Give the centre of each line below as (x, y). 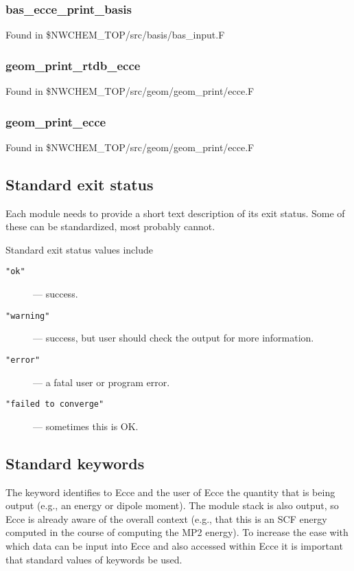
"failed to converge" (55, 404)
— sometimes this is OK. (86, 426)
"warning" (28, 316)
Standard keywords (75, 463)
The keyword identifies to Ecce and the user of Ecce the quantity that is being (170, 492)
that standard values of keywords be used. (94, 559)
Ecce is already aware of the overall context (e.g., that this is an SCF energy (166, 518)
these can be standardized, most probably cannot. (110, 226)
